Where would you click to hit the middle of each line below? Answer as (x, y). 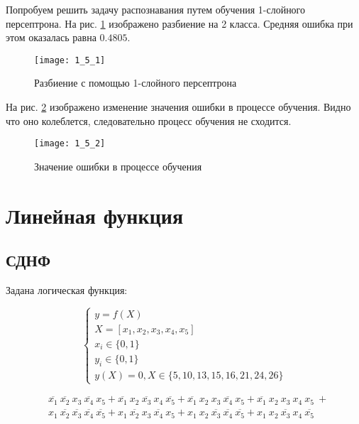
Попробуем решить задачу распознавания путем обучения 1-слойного (156, 9)
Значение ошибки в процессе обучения (118, 166)
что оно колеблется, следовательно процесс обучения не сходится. (149, 120)
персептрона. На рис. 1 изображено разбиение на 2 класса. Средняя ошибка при (179, 23)
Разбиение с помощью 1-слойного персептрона (136, 83)
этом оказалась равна (51, 37)
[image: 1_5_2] (70, 144)
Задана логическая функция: (67, 290)
